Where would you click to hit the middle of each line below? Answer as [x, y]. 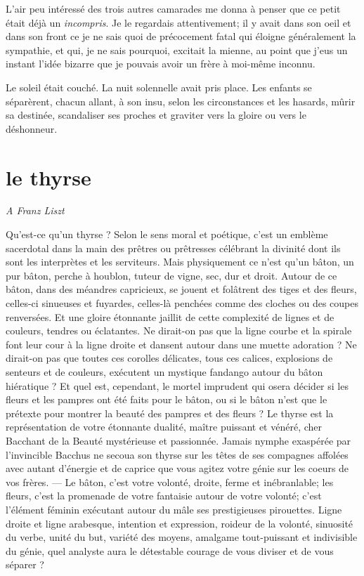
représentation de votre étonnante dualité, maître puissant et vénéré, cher [164, 427]
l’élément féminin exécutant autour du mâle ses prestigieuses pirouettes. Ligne [174, 509]
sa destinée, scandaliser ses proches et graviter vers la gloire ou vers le [156, 115]
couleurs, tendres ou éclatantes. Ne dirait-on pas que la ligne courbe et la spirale [179, 330]
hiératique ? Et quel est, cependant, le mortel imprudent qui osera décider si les [177, 385]
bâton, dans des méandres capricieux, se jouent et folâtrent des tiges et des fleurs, [181, 289]
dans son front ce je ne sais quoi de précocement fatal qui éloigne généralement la [181, 36]
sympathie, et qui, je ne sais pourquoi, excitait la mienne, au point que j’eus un [177, 50]
